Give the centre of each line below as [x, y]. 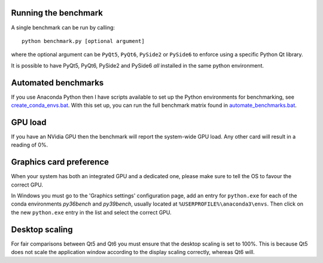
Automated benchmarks [57, 83]
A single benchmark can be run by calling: [63, 27]
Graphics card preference [60, 162]
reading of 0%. [30, 145]
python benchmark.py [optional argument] [83, 41]
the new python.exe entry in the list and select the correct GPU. [91, 212]
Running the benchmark [57, 13]
